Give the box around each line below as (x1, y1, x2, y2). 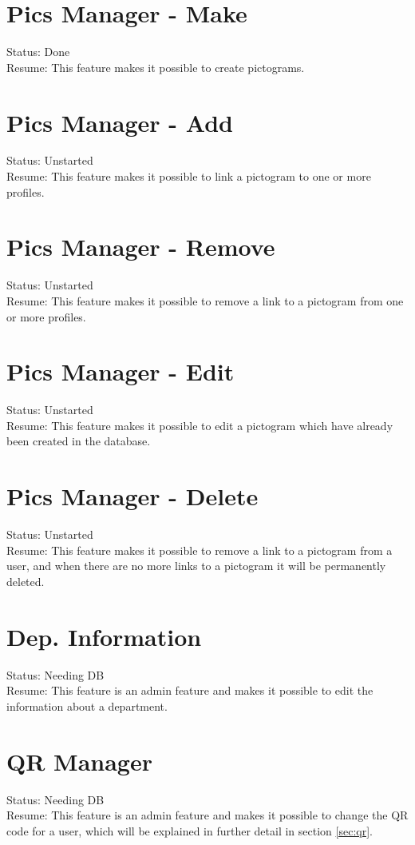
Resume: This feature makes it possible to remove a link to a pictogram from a (6, 541, 393, 558)
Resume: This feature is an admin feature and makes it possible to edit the (6, 682, 373, 699)
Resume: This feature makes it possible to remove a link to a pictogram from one (6, 292, 404, 309)
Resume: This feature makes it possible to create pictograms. (6, 58, 305, 75)
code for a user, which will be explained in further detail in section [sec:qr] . (6, 822, 373, 839)
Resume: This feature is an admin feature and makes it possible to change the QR (6, 807, 409, 823)
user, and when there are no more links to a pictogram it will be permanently (6, 557, 386, 574)
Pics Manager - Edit (6, 355, 235, 388)
